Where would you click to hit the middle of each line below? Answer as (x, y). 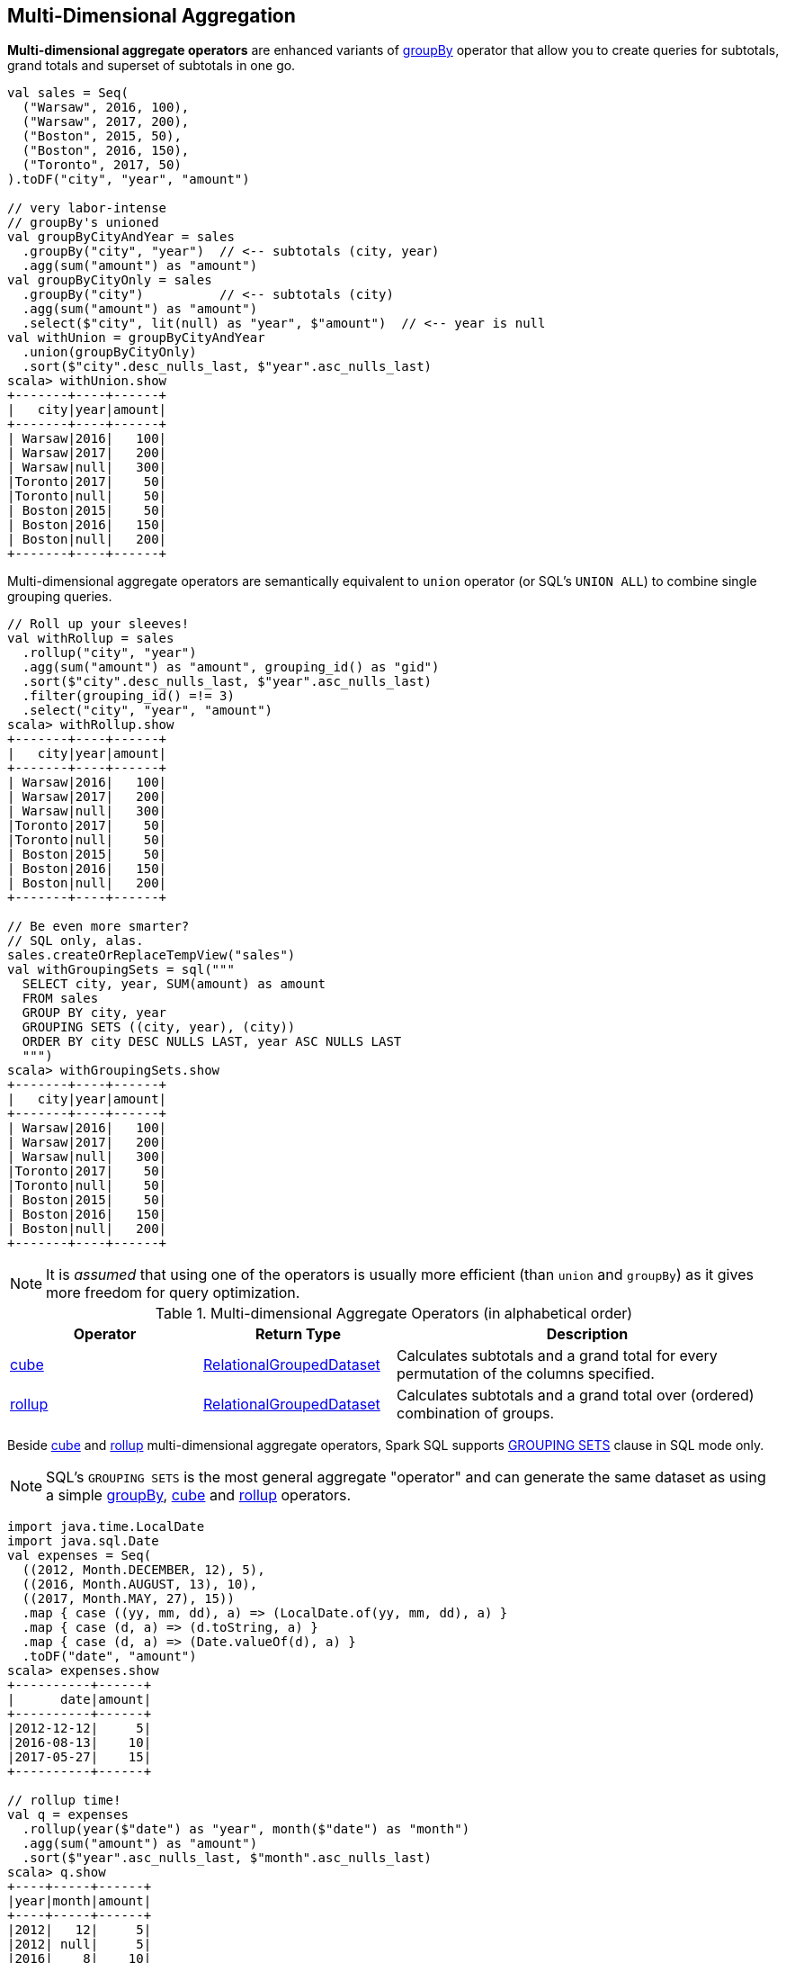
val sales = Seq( (68, 93)
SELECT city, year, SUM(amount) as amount (174, 984)
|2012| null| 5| (80, 1945)
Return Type (298, 1334)
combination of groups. (476, 1414)
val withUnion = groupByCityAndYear (136, 338)
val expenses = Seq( (80, 1556)
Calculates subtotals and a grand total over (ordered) (576, 1396)
